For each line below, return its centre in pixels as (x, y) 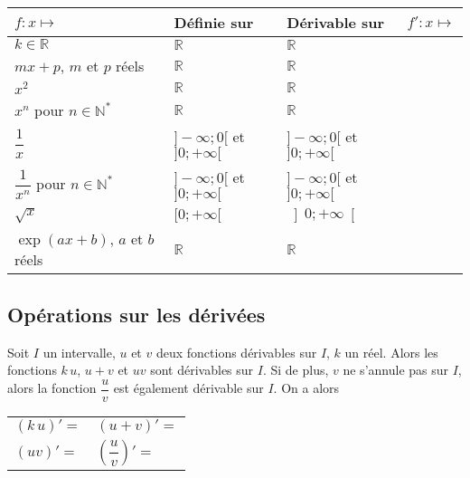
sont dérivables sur (202, 370)
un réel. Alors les (391, 352)
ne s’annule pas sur (396, 370)
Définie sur (214, 22)
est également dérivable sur (188, 388)
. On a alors (306, 388)
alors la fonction (52, 388)
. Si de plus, (296, 370)
